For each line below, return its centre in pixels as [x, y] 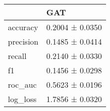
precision [23, 41]
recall [17, 56]
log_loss [22, 99]
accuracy [23, 27]
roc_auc [22, 84]
